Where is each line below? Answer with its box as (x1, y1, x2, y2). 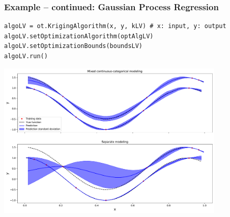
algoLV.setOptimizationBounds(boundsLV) (4, 42, 143, 50)
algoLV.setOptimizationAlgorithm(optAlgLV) (4, 32, 154, 40)
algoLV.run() (4, 53, 48, 60)
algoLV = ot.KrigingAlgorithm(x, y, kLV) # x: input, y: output (4, 22, 226, 30)
